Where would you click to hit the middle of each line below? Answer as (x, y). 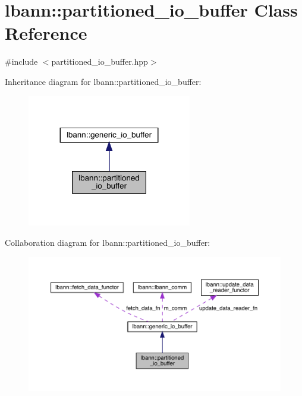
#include (21, 61)
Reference (46, 33)
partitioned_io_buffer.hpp (100, 61)
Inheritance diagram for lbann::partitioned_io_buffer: (103, 81)
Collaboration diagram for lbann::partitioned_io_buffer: (108, 242)
